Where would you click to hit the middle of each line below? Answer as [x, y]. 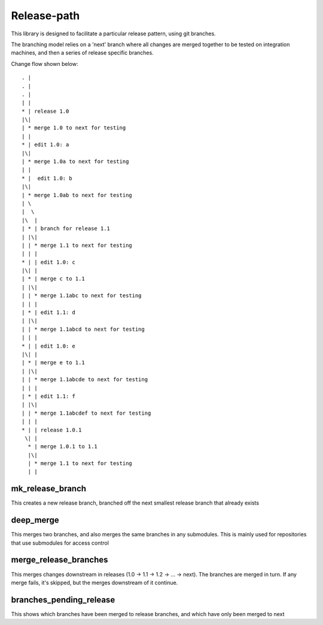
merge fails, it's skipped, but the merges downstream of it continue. [95, 582]
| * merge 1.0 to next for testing [74, 128]
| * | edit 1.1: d [49, 313]
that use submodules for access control [60, 543]
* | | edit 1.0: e [49, 346]
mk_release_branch [49, 489]
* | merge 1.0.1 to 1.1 [63, 447]
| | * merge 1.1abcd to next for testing [83, 329]
